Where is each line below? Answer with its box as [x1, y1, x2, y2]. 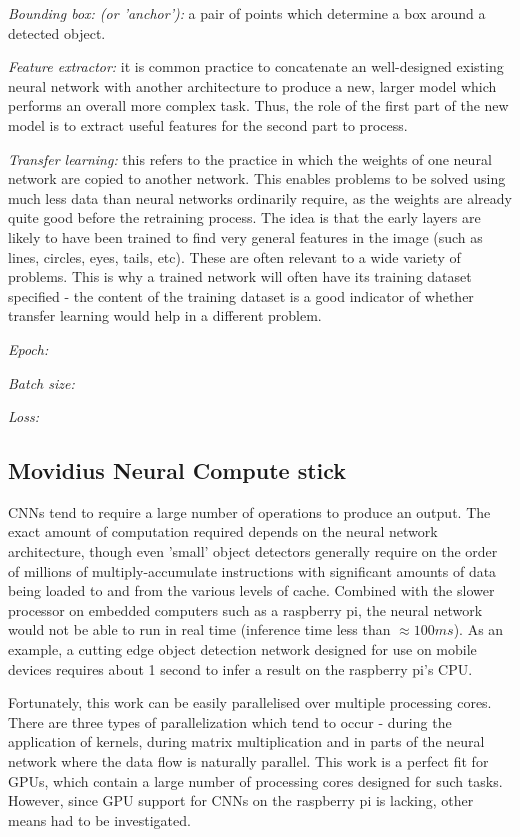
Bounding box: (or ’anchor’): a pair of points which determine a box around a [8, 3, 486, 23]
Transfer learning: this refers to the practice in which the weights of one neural [8, 148, 492, 169]
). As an [453, 619, 504, 640]
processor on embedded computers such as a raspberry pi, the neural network [8, 599, 483, 620]
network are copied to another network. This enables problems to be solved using [8, 168, 506, 189]
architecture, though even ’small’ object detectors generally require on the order [8, 541, 498, 562]
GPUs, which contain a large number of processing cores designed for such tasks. [8, 770, 503, 791]
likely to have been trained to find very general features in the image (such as [8, 226, 483, 247]
